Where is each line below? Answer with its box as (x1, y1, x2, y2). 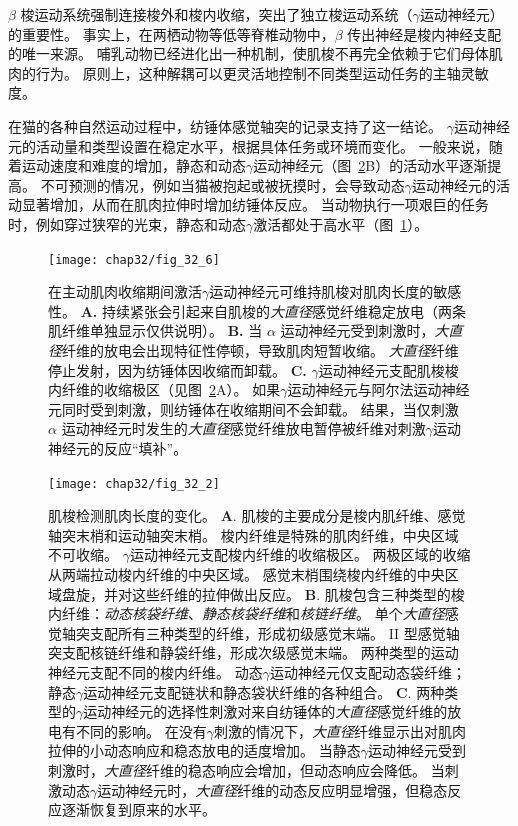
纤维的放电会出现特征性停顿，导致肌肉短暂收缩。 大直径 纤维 (62, 339, 459, 360)
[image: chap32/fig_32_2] (48, 476, 220, 491)
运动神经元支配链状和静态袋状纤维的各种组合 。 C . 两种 (83, 681, 445, 702)
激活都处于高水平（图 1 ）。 (253, 213, 429, 234)
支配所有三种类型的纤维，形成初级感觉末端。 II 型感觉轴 (89, 622, 460, 643)
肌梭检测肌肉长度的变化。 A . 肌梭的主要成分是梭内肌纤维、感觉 (48, 505, 466, 526)
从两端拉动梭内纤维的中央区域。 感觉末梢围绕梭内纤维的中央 (48, 563, 445, 584)
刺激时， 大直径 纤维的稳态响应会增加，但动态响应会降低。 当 (48, 759, 445, 780)
